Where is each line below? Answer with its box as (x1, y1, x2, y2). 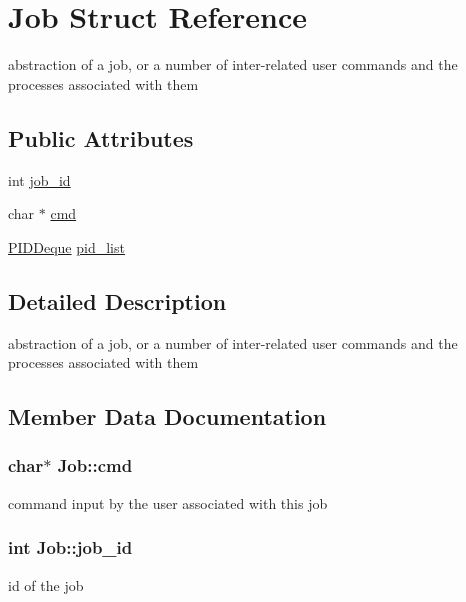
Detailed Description (8, 285, 227, 316)
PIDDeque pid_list (8, 236, 125, 257)
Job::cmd (57, 453, 133, 478)
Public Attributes (8, 122, 194, 153)
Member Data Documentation (8, 401, 327, 432)
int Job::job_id (8, 535, 133, 560)
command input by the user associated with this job (8, 492, 328, 513)
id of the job (8, 574, 84, 595)
